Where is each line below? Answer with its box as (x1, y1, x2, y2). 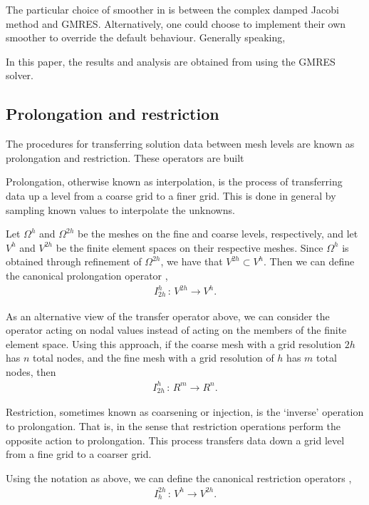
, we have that (160, 254, 223, 269)
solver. (6, 68, 34, 83)
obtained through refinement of (6, 254, 142, 269)
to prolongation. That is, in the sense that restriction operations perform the (6, 419, 341, 434)
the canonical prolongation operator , (6, 267, 168, 282)
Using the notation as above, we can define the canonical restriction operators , (6, 470, 352, 485)
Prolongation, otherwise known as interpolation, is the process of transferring (6, 174, 343, 189)
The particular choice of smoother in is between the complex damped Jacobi (6, 2, 339, 16)
